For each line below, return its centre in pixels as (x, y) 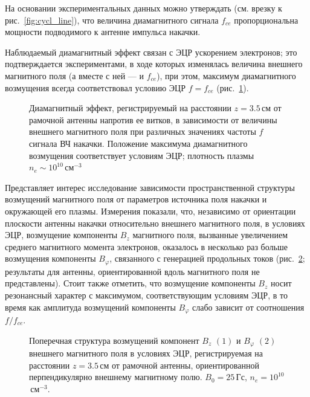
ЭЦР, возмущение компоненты (61, 235)
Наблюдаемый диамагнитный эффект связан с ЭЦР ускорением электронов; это (151, 52)
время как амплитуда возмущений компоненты (90, 307)
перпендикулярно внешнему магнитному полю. (116, 377)
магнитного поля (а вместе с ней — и (74, 75)
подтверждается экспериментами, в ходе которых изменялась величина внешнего (154, 64)
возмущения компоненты (50, 258)
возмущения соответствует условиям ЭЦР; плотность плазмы (142, 155)
